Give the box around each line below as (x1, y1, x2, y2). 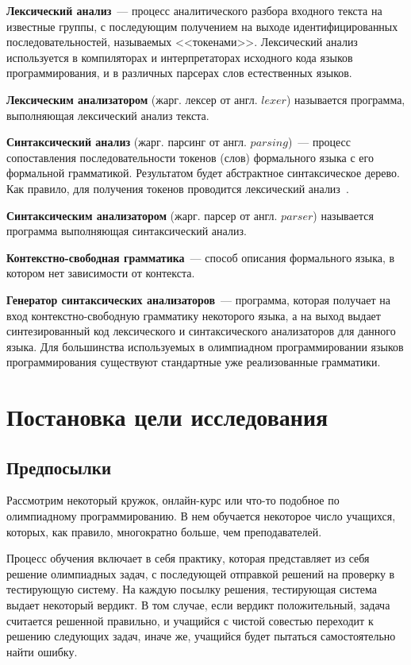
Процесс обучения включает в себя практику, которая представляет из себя (6, 550, 370, 566)
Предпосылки (6, 454, 111, 479)
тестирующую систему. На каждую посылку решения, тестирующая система (6, 581, 378, 597)
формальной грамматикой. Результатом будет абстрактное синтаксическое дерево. (6, 164, 400, 181)
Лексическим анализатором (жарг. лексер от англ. (6, 91, 258, 107)
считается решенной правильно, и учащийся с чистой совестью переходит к (6, 612, 374, 628)
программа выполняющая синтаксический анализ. (6, 222, 247, 239)
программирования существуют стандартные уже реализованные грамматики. (6, 354, 381, 370)
